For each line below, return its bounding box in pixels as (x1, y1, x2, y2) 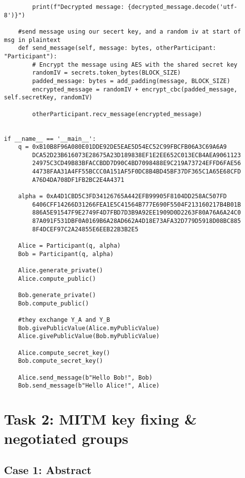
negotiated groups (4, 428, 128, 448)
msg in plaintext (4, 36, 61, 43)
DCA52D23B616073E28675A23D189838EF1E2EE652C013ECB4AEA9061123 (32, 151, 241, 159)
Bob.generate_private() (18, 291, 96, 299)
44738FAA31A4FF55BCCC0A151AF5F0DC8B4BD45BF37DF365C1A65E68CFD (32, 168, 241, 175)
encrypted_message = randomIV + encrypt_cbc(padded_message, (32, 86, 238, 93)
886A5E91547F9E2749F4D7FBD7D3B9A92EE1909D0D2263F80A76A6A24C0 (32, 209, 241, 217)
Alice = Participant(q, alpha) (18, 242, 121, 250)
